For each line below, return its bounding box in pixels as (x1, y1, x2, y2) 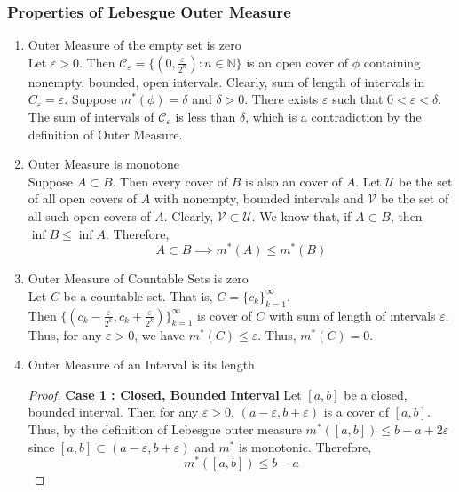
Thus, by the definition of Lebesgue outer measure (28, 420, 302, 438)
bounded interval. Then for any (28, 402, 199, 421)
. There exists (244, 90, 319, 108)
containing (363, 52, 421, 71)
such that (332, 90, 384, 108)
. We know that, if (251, 206, 352, 225)
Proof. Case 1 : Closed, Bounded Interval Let (28, 385, 302, 403)
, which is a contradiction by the (245, 107, 422, 125)
